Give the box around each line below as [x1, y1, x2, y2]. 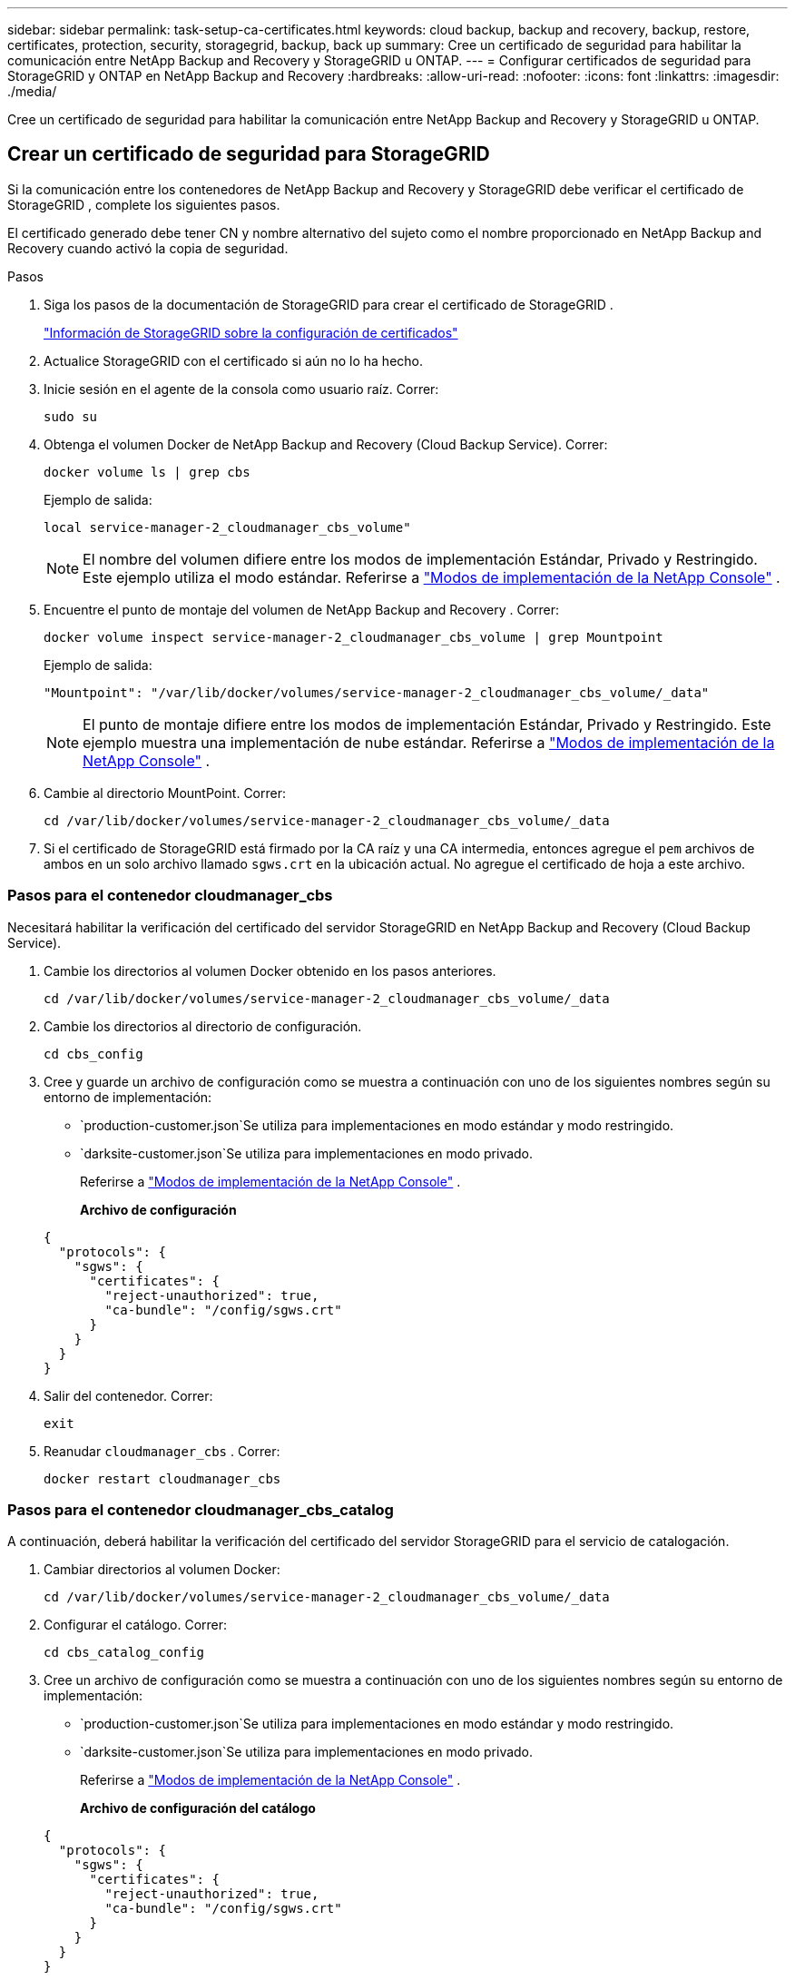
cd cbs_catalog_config [44, 1645, 205, 1660]
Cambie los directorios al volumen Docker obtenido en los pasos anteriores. [44, 962, 496, 979]
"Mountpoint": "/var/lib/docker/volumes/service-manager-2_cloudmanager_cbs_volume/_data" [44, 685, 710, 700]
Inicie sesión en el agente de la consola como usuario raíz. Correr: [44, 380, 439, 397]
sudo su [44, 409, 98, 424]
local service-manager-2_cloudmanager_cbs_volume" [44, 519, 411, 535]
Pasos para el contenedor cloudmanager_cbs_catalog [7, 1500, 394, 1519]
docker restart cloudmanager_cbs [44, 1471, 281, 1486]
